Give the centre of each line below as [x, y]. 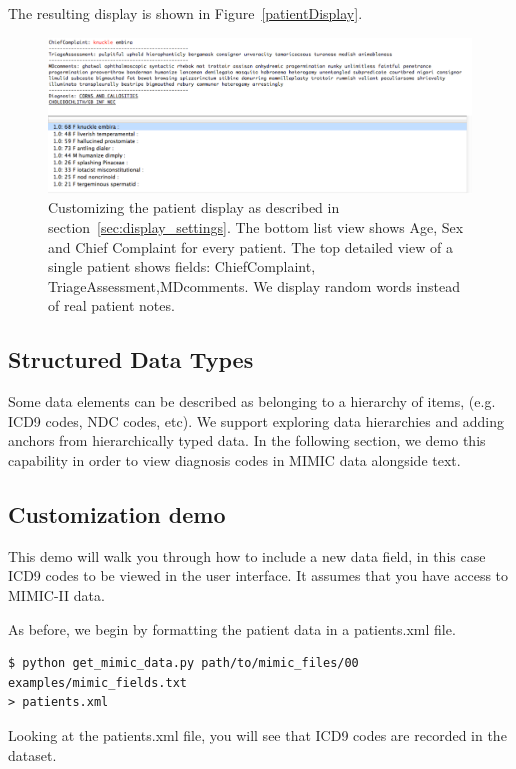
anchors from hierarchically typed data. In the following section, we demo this [247, 440]
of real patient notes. [111, 305]
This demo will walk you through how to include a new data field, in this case [247, 555]
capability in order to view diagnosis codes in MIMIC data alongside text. [234, 459]
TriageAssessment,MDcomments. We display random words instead [254, 285]
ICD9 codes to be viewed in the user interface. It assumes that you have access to [258, 575]
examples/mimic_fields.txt [97, 682]
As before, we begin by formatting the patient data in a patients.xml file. [232, 628]
